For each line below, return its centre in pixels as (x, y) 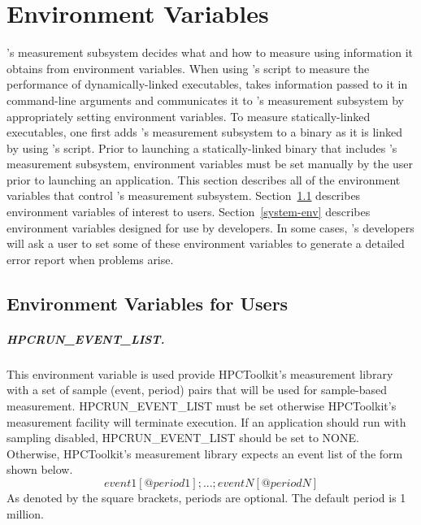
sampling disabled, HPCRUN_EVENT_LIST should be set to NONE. (183, 438)
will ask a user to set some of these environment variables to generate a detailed (206, 243)
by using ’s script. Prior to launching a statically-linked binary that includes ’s (202, 148)
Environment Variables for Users (148, 303)
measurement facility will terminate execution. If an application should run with (206, 421)
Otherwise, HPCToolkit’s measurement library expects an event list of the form (205, 453)
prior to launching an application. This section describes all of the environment (204, 179)
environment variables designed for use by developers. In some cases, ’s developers (210, 227)
